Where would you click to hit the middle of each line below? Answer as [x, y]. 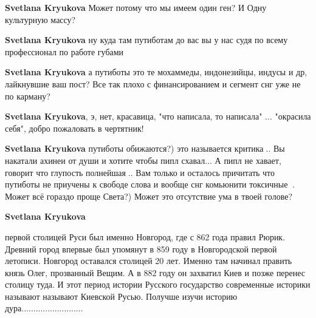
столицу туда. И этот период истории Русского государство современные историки [158, 284]
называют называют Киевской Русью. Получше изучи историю [121, 296]
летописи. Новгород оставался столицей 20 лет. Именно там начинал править [149, 261]
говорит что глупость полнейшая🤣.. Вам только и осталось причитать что [140, 172]
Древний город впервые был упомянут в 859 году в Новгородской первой [141, 249]
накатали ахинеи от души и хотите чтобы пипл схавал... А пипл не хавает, [143, 160]
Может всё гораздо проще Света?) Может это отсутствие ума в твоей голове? [149, 196]
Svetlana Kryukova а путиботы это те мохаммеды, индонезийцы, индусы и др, [156, 72]
